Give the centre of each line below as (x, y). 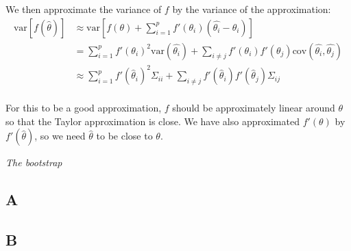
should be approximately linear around (254, 108)
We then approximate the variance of (84, 9)
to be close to (124, 136)
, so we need (60, 136)
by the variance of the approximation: (252, 9)
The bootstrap (34, 162)
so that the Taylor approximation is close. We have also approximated (153, 121)
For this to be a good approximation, (84, 108)
